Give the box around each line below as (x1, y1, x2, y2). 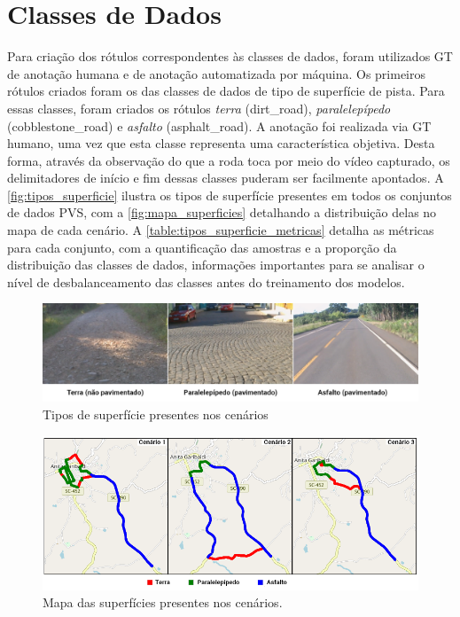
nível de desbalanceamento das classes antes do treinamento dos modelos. (7, 272, 405, 291)
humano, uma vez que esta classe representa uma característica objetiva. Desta (7, 134, 435, 152)
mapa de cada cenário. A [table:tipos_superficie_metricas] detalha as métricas (7, 221, 434, 239)
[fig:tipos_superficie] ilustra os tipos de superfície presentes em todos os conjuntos (7, 185, 452, 204)
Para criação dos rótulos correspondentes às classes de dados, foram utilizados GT (7, 47, 453, 66)
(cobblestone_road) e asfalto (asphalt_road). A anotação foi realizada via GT (7, 116, 432, 135)
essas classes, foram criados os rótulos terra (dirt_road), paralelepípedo (7, 98, 391, 117)
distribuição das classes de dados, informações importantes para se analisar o (7, 255, 425, 274)
